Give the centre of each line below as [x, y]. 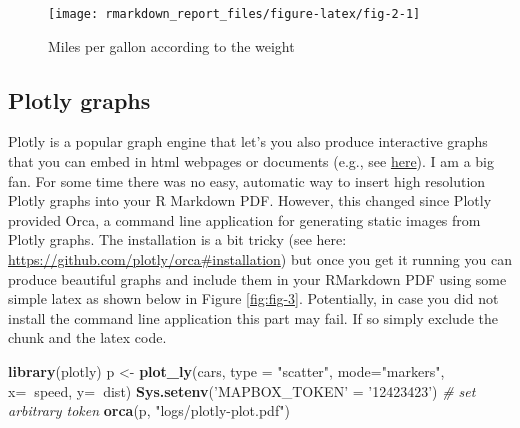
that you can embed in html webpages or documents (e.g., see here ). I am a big [251, 161]
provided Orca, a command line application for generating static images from [244, 219]
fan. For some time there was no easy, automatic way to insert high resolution [247, 180]
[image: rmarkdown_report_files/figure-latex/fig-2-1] [234, 14]
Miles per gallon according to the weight [171, 45]
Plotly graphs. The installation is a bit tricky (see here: [177, 239]
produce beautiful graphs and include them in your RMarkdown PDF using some [257, 278]
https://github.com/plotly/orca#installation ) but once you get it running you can [260, 259]
